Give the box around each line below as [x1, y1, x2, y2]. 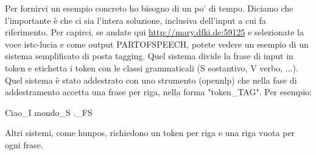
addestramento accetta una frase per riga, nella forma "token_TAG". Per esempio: [5, 85, 312, 98]
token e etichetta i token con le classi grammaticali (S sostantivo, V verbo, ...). [5, 61, 298, 74]
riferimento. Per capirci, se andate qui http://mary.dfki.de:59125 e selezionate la [5, 26, 304, 38]
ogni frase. [5, 138, 43, 151]
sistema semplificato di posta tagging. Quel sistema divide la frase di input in [5, 49, 293, 62]
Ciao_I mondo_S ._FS [5, 106, 93, 118]
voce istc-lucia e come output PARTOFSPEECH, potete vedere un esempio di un [5, 37, 309, 50]
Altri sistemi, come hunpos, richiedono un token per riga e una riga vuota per [5, 126, 295, 139]
